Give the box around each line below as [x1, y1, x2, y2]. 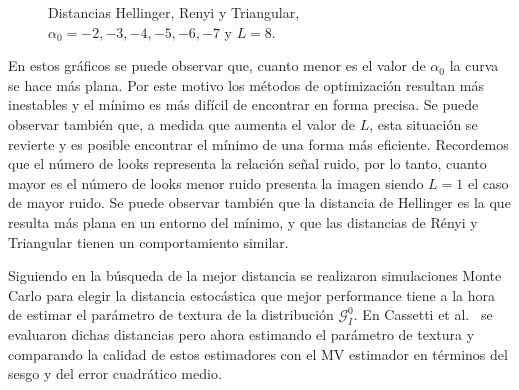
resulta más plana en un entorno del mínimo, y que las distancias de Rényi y [8, 211, 478, 232]
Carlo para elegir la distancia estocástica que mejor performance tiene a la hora [8, 284, 495, 305]
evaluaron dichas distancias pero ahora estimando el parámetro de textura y [8, 324, 475, 345]
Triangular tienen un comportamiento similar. [8, 231, 289, 252]
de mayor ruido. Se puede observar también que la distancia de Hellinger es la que [8, 192, 511, 213]
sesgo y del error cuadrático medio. [8, 363, 222, 384]
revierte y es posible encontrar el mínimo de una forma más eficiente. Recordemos [8, 133, 509, 154]
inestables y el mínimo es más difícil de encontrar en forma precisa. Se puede [8, 94, 479, 115]
